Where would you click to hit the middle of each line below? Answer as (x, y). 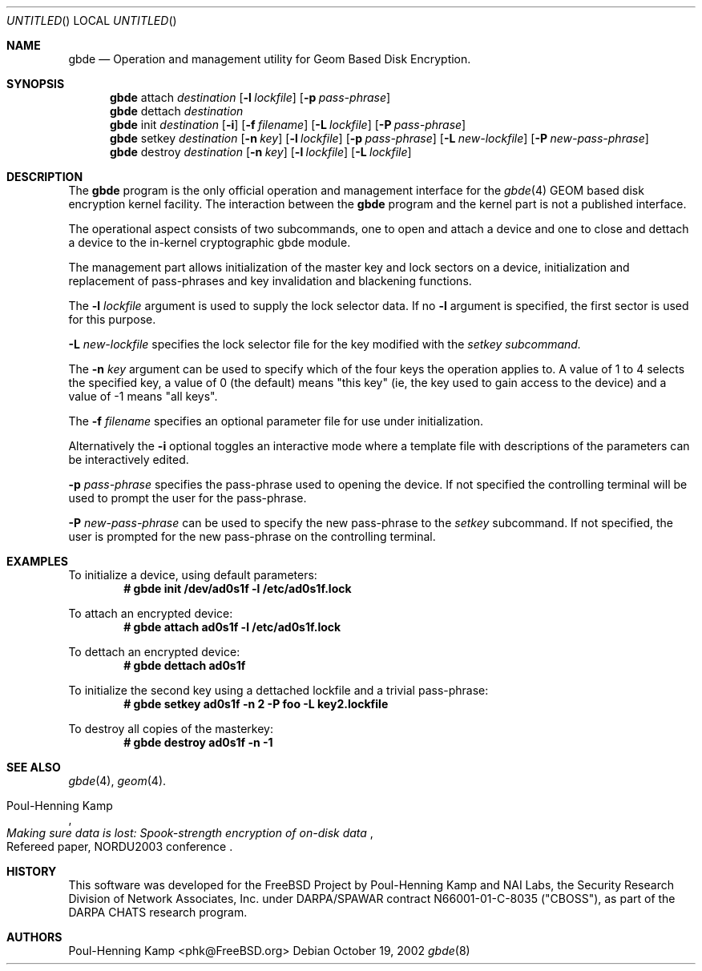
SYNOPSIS (36, 84)
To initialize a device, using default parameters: (193, 575)
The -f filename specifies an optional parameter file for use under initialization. (276, 421)
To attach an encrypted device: (151, 613)
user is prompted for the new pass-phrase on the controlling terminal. (252, 536)
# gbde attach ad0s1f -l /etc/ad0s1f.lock (232, 627)
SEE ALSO (34, 767)
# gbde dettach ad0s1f (185, 665)
